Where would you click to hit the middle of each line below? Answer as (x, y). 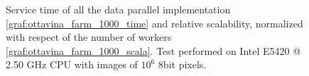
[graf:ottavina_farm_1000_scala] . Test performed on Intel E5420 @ (153, 50)
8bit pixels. (182, 64)
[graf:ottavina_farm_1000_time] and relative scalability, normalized (154, 23)
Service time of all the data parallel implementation (118, 9)
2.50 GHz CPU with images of (72, 64)
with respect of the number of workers (89, 37)
